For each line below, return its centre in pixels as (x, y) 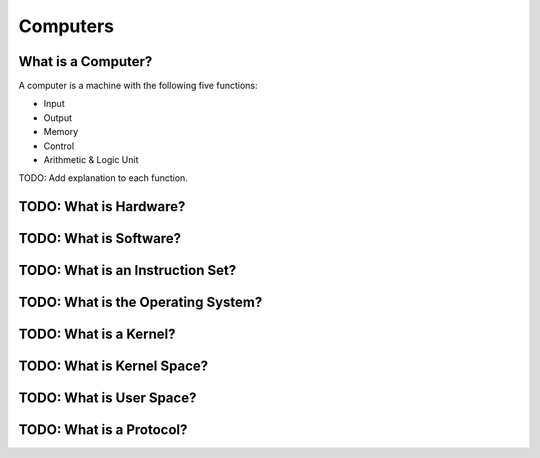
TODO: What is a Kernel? (97, 334)
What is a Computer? (85, 61)
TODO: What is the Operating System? (140, 302)
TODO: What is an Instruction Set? (127, 270)
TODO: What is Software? (100, 238)
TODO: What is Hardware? (102, 206)
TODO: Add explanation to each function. (103, 178)
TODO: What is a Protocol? (103, 430)
